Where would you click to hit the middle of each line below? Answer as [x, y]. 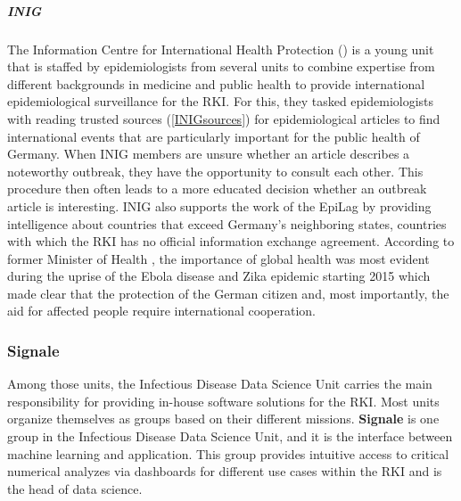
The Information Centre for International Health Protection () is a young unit [221, 49]
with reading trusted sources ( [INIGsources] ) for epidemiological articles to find [224, 118]
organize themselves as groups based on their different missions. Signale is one [223, 419]
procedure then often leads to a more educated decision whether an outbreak [217, 189]
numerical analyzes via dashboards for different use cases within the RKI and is [225, 471]
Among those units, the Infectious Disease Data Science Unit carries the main [220, 384]
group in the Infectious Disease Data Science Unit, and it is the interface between [230, 436]
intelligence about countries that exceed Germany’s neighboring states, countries [227, 223]
